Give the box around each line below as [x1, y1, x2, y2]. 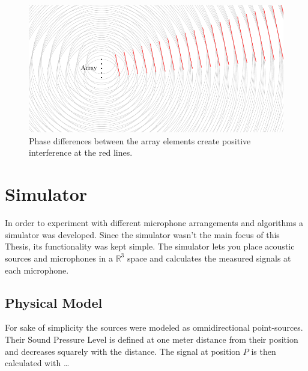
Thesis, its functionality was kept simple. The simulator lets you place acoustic [5, 240, 295, 253]
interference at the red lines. [29, 146, 133, 159]
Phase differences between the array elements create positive [29, 134, 251, 147]
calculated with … [5, 357, 70, 369]
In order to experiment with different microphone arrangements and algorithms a [5, 216, 304, 229]
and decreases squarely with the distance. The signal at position [5, 345, 241, 357]
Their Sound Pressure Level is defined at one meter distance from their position [5, 333, 298, 345]
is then [251, 345, 276, 357]
